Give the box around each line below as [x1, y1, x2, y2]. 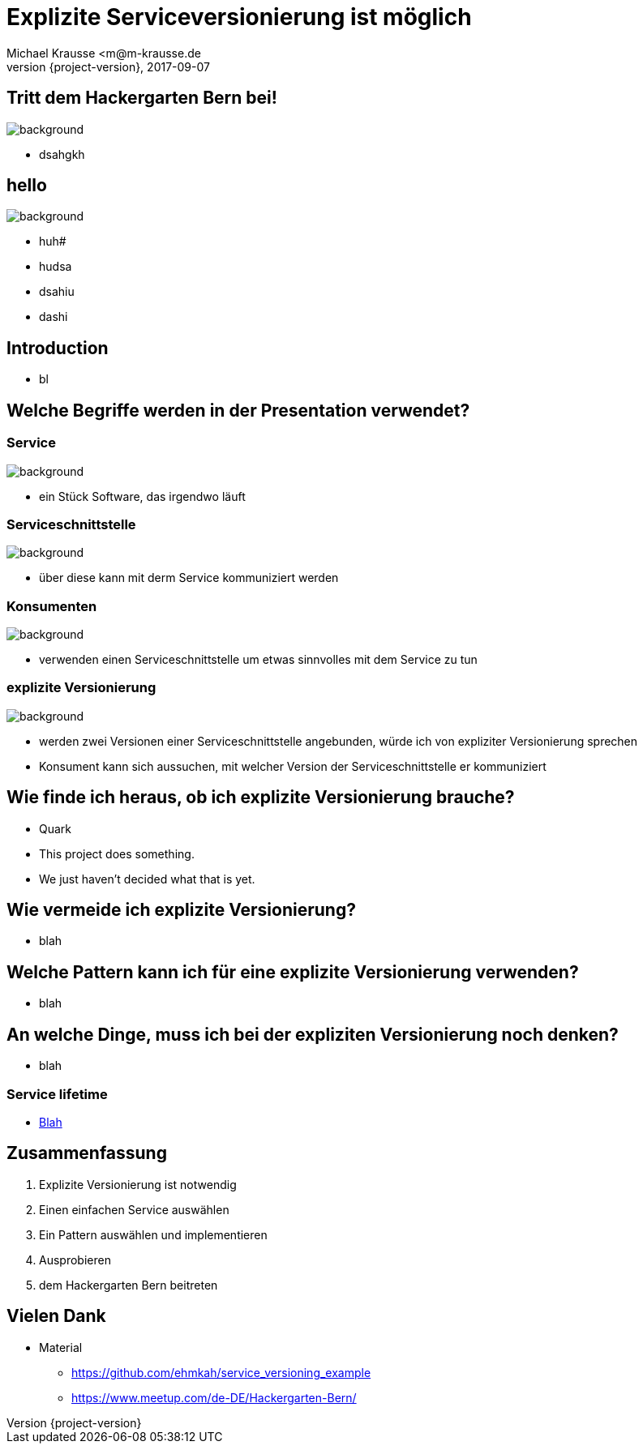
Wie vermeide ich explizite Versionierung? [6, 900, 356, 921]
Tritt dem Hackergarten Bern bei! [6, 88, 277, 109]
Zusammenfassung [6, 1143, 167, 1164]
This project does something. [39, 846, 195, 861]
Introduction [6, 337, 109, 358]
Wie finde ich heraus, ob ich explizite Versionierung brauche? [6, 787, 515, 808]
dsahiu [39, 284, 75, 299]
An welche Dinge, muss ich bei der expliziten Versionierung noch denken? [6, 1024, 619, 1045]
